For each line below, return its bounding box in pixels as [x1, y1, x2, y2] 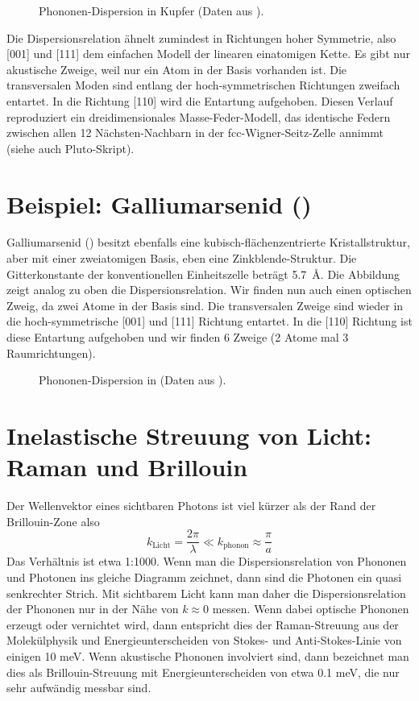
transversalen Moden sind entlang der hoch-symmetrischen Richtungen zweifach [6, 77, 400, 93]
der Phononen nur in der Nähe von [6, 600, 179, 617]
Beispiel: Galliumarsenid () [6, 187, 312, 220]
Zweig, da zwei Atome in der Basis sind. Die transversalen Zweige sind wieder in [6, 297, 404, 313]
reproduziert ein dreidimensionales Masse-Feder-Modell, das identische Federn [6, 108, 391, 125]
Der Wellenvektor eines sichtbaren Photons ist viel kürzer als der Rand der [6, 497, 376, 514]
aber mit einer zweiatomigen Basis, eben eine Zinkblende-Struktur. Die [6, 250, 357, 267]
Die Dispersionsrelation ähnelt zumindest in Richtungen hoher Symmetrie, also [6, 29, 396, 46]
